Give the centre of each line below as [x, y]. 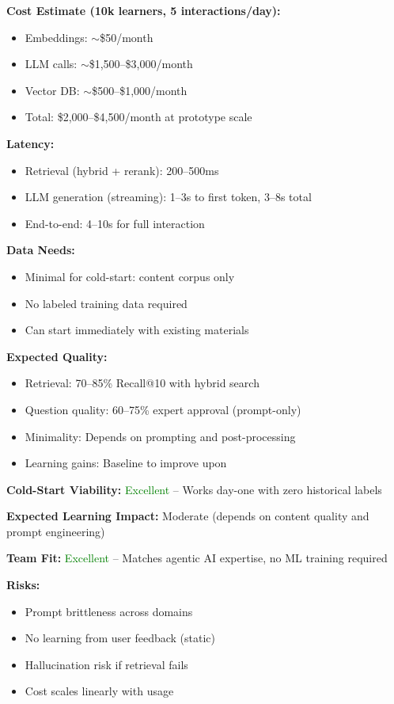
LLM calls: [51, 64]
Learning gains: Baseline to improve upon [126, 463]
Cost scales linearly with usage [99, 691]
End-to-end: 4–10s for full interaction [115, 223]
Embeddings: [56, 37]
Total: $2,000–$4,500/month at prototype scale [138, 117]
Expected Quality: [57, 356]
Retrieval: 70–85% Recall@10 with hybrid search [142, 383]
